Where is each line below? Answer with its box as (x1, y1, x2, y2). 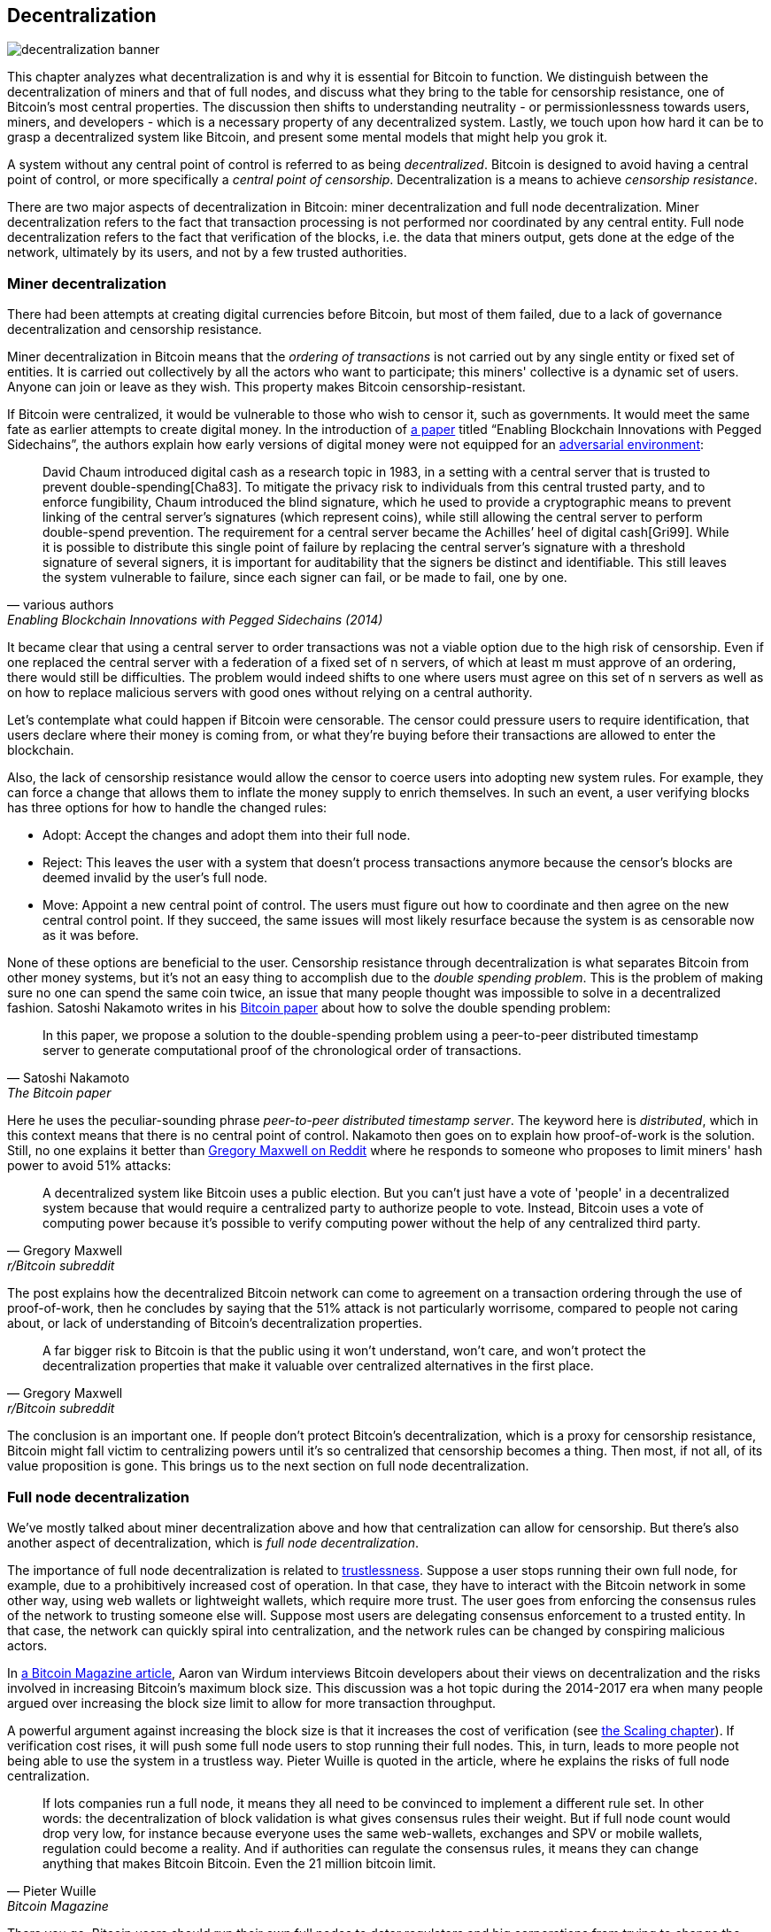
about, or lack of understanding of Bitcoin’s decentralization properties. (7, 1315, 422, 1331)
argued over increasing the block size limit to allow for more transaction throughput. (7, 1695, 497, 1711)
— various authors (7, 597, 114, 613)
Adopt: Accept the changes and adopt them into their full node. (42, 827, 411, 843)
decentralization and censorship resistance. (7, 322, 262, 338)
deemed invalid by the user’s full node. (42, 870, 268, 886)
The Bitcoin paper (7, 1085, 112, 1101)
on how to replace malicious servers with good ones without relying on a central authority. (7, 685, 533, 701)
